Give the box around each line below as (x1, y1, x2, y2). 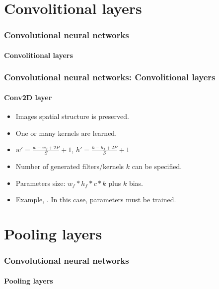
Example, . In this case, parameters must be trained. (15, 194, 176, 205)
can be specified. (132, 161, 182, 172)
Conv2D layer (4, 92, 52, 102)
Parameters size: (15, 177, 66, 188)
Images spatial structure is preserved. (15, 111, 129, 121)
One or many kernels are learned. (15, 127, 117, 138)
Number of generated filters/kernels (15, 161, 124, 172)
